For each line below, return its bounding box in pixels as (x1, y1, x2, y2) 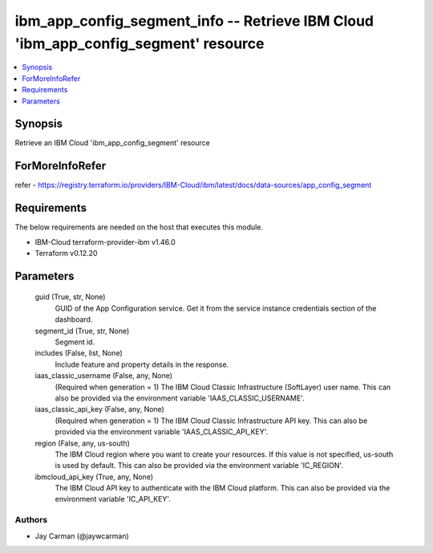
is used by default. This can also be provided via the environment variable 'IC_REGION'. (55, 461, 344, 470)
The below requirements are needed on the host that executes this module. (14, 222, 264, 232)
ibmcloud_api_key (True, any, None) (34, 472, 154, 482)
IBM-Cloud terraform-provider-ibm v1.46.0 (34, 237, 176, 246)
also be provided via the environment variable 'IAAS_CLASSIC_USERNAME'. (55, 393, 305, 403)
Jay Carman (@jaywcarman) (34, 531, 130, 541)
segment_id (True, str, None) (34, 326, 130, 335)
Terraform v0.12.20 (34, 249, 98, 258)
